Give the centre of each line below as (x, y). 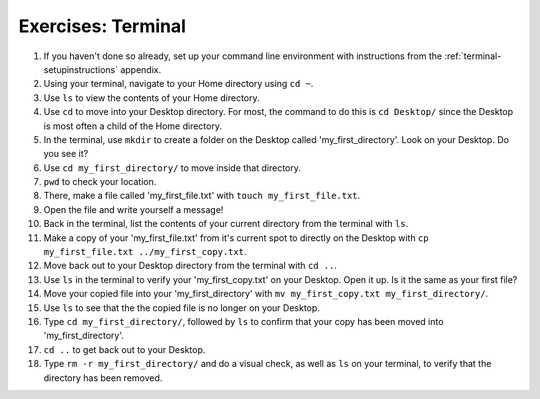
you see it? (66, 154)
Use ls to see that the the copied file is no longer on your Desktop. (181, 307)
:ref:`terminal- (473, 56)
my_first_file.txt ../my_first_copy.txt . (145, 252)
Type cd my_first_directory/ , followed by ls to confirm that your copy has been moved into (243, 321)
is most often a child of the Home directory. (132, 126)
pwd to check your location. (100, 182)
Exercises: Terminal (102, 26)
